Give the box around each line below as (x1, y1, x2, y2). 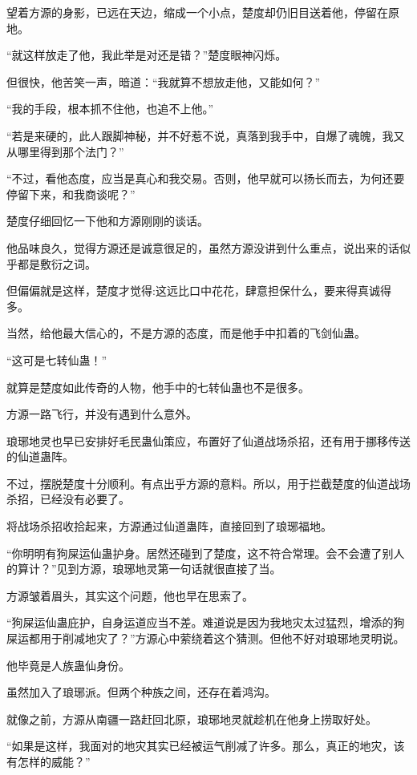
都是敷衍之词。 (17, 255, 96, 272)
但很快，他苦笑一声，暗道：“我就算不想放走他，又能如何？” (6, 73, 321, 90)
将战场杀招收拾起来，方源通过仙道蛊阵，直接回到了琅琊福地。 (6, 518, 332, 535)
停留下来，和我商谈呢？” (6, 185, 136, 202)
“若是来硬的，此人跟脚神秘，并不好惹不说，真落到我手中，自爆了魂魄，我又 (6, 127, 405, 143)
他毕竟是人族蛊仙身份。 (6, 656, 130, 673)
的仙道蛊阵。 (6, 448, 74, 465)
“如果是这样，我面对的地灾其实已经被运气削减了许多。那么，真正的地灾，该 (6, 737, 405, 754)
